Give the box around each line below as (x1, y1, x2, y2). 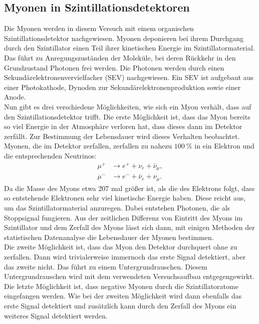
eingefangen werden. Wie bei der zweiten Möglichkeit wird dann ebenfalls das (4, 290, 242, 301)
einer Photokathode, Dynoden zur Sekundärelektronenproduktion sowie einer (4, 81, 241, 92)
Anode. (4, 91, 26, 102)
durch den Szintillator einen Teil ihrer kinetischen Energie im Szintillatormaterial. (4, 42, 255, 53)
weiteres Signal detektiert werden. (4, 310, 108, 320)
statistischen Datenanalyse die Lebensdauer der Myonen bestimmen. (4, 231, 214, 242)
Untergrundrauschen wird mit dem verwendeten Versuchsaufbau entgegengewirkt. (4, 271, 254, 281)
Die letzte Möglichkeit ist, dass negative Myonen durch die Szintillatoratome (4, 280, 238, 291)
